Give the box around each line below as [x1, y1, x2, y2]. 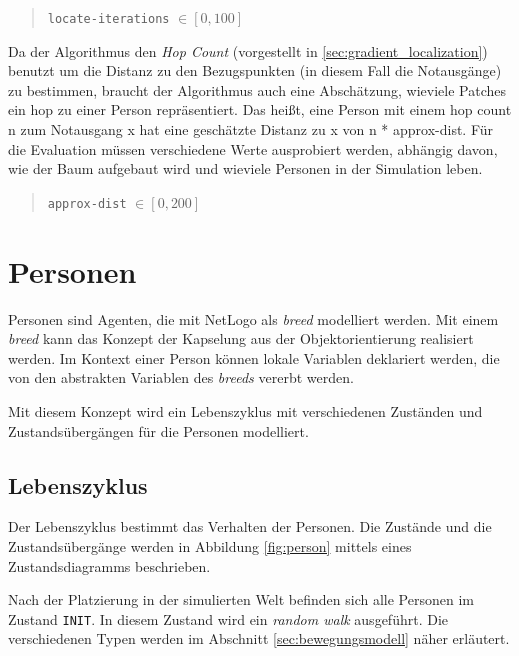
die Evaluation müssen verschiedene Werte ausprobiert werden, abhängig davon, [8, 138, 498, 159]
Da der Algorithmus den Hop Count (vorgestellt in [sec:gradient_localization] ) [8, 40, 488, 61]
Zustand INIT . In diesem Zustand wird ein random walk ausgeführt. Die [8, 608, 448, 629]
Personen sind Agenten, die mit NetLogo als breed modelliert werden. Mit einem [8, 308, 499, 329]
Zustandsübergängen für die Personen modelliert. [8, 420, 309, 441]
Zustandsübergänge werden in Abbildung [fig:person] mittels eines [8, 535, 412, 556]
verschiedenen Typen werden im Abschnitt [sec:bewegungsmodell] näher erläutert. [8, 628, 510, 649]
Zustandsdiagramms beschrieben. [8, 555, 211, 576]
